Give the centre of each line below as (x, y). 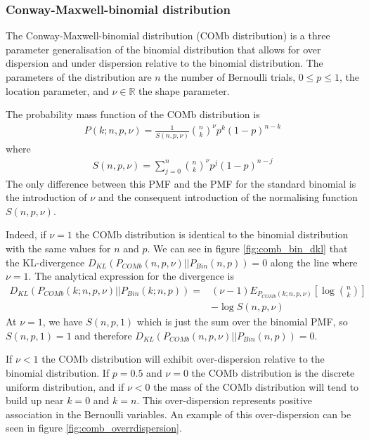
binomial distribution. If (58, 373)
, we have (63, 322)
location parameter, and (57, 90)
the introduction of (46, 197)
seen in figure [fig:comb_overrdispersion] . (94, 428)
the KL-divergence (45, 262)
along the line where (314, 262)
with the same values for (58, 248)
